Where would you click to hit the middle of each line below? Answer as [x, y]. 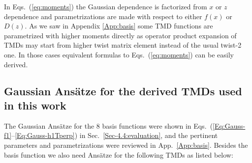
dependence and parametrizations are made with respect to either [103, 16]
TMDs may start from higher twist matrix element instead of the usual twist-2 [123, 45]
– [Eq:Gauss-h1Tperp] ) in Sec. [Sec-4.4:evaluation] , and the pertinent [115, 135]
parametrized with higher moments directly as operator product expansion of [120, 35]
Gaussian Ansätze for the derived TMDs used [123, 91]
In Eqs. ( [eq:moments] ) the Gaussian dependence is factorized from [106, 6]
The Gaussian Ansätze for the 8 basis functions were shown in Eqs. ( [109, 125]
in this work [35, 105]
